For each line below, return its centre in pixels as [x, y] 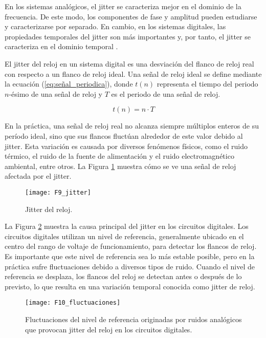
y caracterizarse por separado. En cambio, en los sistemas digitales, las [115, 26]
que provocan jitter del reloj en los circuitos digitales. [109, 329]
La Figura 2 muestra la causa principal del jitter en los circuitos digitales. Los [127, 226]
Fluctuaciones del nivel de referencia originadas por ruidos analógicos [134, 319]
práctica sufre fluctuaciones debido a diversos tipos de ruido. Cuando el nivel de [130, 266]
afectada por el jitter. [38, 176]
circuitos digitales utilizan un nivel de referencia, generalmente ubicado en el [124, 236]
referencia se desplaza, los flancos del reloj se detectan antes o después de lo [123, 276]
